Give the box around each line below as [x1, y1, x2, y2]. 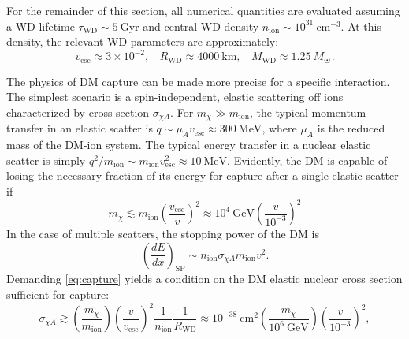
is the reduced [317, 120, 385, 136]
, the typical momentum [249, 103, 366, 120]
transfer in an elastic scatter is [6, 120, 153, 136]
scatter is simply [6, 151, 86, 168]
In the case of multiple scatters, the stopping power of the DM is [6, 225, 319, 242]
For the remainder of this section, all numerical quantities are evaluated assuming [6, 2, 400, 18]
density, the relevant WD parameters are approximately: [6, 33, 279, 50]
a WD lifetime [6, 17, 75, 34]
